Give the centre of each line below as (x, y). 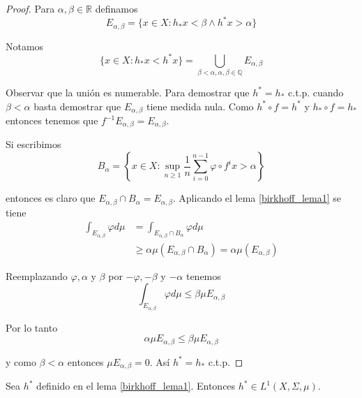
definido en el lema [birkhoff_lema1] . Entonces (136, 386)
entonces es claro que (51, 198)
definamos (116, 8)
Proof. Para (30, 8)
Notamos (25, 46)
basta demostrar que (77, 106)
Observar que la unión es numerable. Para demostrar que (128, 92)
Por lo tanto (32, 327)
